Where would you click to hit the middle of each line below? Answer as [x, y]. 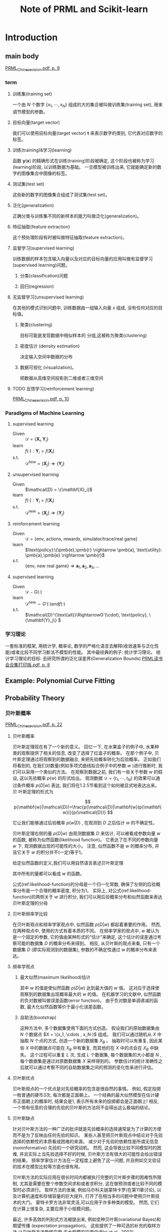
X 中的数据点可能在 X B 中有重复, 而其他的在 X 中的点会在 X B [87, 1048]
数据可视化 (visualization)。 [48, 367]
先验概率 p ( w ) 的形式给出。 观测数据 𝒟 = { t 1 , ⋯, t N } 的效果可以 [92, 779]
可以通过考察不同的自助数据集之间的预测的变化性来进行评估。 [92, 1067]
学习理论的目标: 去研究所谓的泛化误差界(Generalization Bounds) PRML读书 [86, 659]
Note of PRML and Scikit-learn [84, 9]
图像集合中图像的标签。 [45, 173]
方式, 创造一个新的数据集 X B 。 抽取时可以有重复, [98, 1041]
